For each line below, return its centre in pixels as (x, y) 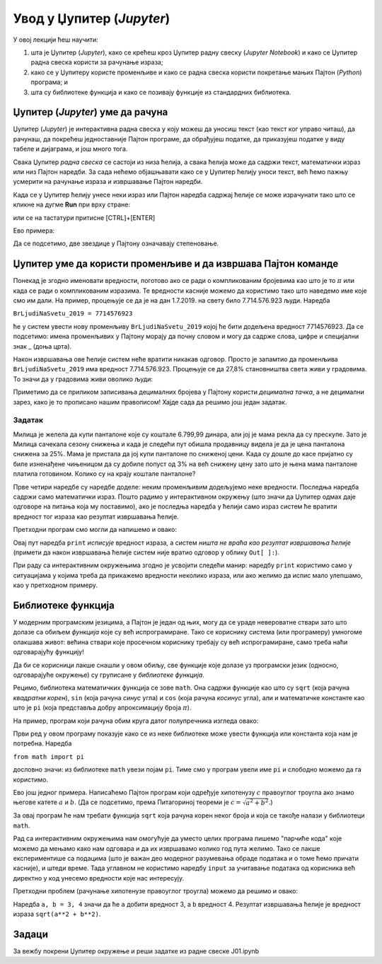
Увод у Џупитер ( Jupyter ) (92, 18)
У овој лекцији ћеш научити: (56, 40)
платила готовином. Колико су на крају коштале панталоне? (104, 474)
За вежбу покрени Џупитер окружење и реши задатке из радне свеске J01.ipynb (136, 951)
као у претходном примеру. (56, 585)
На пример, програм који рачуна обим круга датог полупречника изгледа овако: (136, 721)
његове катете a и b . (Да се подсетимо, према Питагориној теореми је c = (127, 802)
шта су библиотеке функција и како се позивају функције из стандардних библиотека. (161, 92)
